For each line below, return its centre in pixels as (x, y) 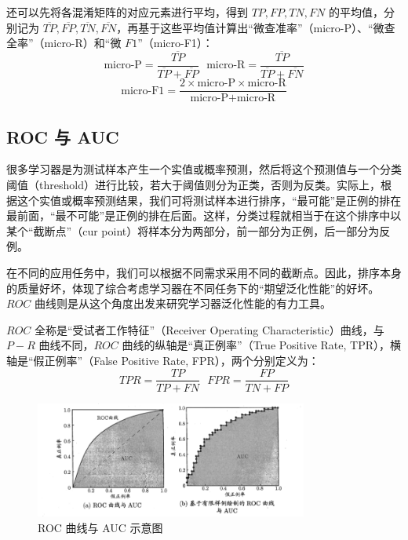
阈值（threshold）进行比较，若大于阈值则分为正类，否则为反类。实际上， (193, 184)
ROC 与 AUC (63, 136)
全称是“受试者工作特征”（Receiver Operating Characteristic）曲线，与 (209, 329)
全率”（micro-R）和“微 (64, 43)
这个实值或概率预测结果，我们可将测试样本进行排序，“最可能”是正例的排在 (209, 200)
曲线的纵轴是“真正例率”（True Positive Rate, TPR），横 (261, 345)
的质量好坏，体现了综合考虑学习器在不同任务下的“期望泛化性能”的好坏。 (193, 288)
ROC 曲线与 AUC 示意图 (100, 527)
